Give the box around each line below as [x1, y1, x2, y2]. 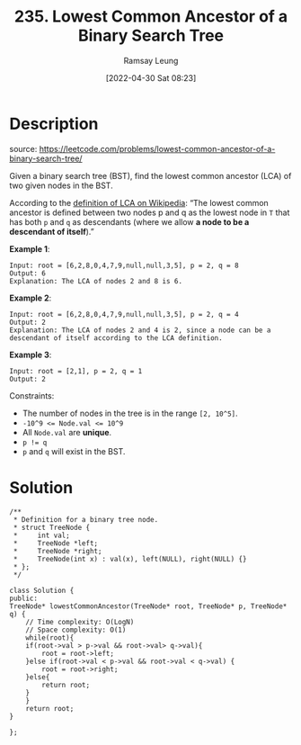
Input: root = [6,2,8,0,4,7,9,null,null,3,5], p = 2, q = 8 [9, 261, 240, 270]
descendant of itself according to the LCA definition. [9, 333, 223, 343]
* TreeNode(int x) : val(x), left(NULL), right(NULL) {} [13, 554, 247, 563]
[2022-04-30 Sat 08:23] [105, 72, 197, 83]
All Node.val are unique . [22, 426, 112, 437]
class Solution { [9, 586, 75, 595]
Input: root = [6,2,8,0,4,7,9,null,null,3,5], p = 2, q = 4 [9, 310, 240, 319]
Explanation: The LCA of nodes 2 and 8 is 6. [9, 276, 182, 285]
